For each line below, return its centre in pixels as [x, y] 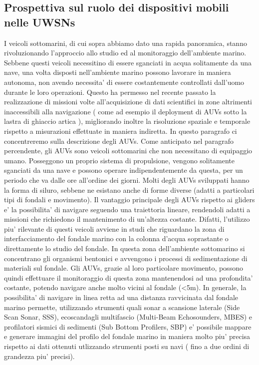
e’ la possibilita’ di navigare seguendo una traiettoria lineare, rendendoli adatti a [127, 209]
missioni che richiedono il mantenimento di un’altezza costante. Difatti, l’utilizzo [127, 219]
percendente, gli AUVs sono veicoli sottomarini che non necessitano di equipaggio [128, 151]
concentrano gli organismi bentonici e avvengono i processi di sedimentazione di [126, 258]
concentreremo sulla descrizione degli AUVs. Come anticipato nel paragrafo [119, 141]
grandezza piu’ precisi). [39, 356]
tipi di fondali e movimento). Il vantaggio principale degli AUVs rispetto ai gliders [129, 199]
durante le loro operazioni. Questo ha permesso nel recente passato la [110, 92]
